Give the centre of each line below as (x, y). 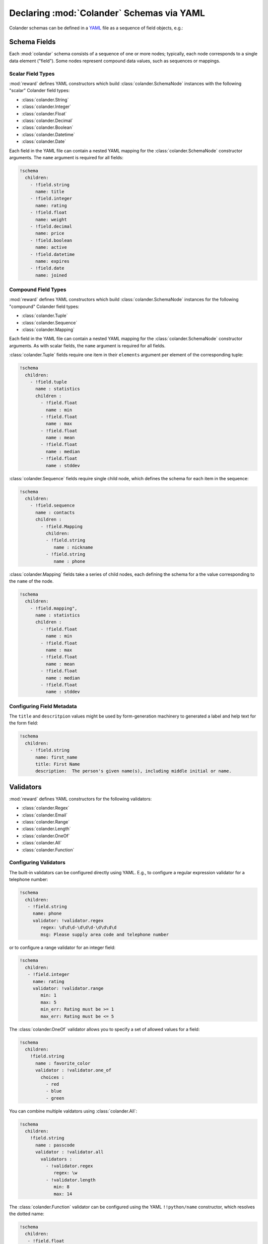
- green (55, 1098)
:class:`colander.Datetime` (48, 134)
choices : (52, 1077)
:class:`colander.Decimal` (47, 120)
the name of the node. (32, 581)
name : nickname (73, 547)
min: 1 (48, 995)
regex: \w (66, 1173)
